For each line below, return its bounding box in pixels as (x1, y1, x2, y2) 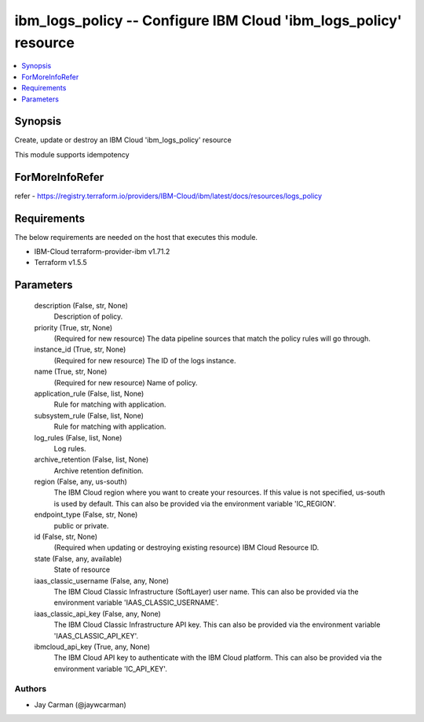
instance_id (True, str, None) (34, 344, 126, 354)
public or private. (53, 521, 109, 530)
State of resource (53, 565, 111, 574)
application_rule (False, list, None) (34, 389, 144, 398)
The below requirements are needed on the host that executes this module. (14, 232, 258, 241)
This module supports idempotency (14, 149, 130, 159)
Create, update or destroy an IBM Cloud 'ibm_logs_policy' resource (14, 135, 232, 145)
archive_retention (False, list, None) (34, 455, 149, 464)
